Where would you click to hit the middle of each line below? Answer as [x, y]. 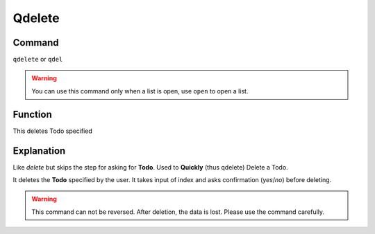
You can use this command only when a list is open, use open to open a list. [140, 91]
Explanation [39, 151]
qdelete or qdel [38, 60]
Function [32, 114]
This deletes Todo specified [53, 131]
